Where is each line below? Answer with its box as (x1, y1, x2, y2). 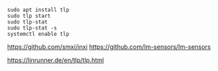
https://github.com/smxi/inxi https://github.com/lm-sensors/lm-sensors (7, 43, 211, 51)
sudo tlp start (7, 12, 51, 19)
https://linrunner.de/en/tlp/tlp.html (7, 56, 105, 64)
